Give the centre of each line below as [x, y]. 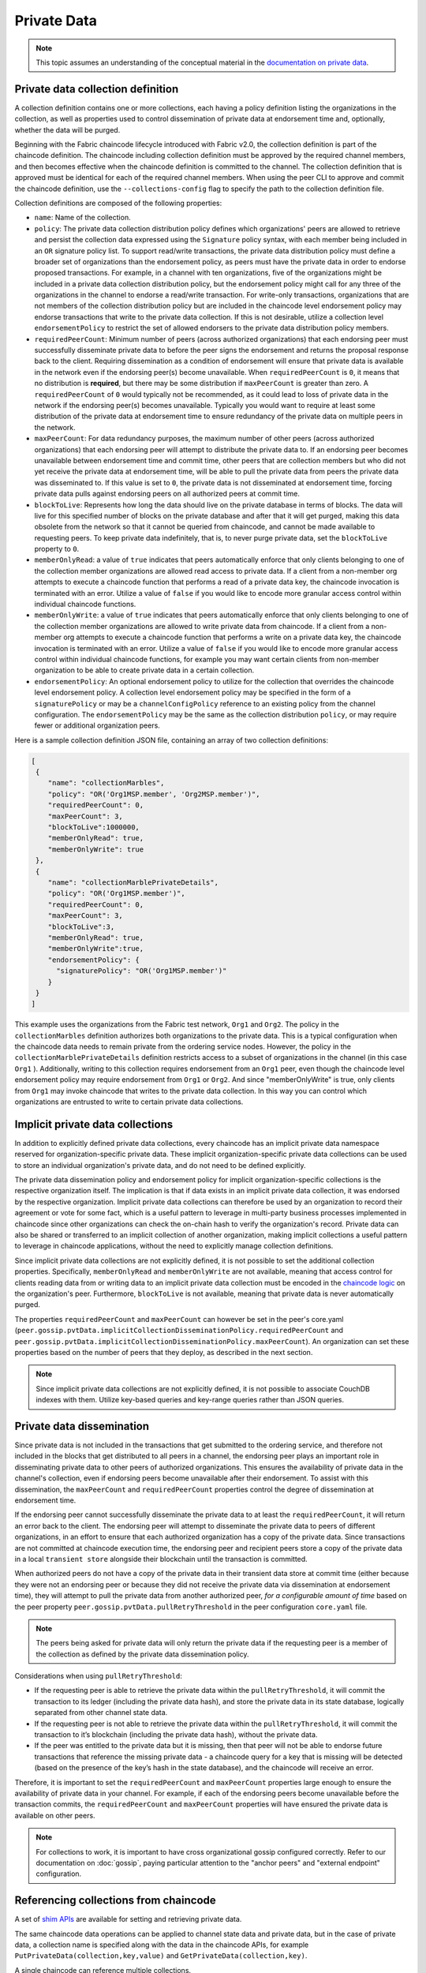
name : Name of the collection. [82, 218]
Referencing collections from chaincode [115, 1901]
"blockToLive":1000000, [93, 827]
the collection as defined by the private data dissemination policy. [142, 1654]
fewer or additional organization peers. [97, 725]
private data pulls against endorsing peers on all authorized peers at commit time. [167, 494]
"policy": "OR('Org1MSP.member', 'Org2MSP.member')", [154, 794]
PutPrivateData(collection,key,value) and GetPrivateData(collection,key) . [161, 1956]
